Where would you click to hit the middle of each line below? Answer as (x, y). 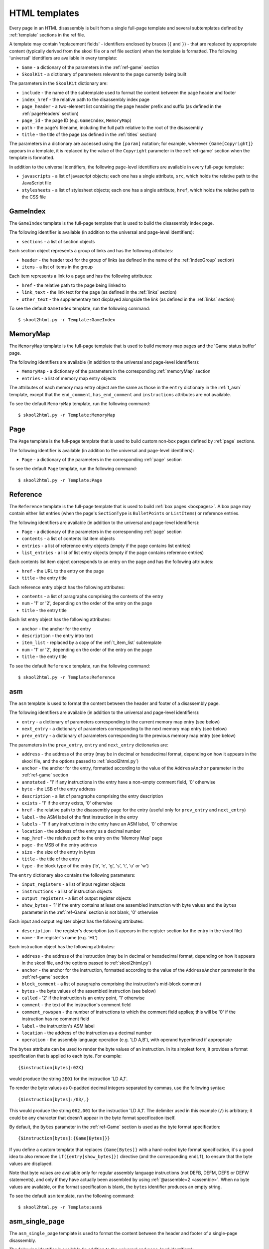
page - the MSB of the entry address (59, 845)
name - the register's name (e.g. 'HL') (60, 937)
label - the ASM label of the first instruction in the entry (80, 817)
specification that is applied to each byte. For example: (66, 1056)
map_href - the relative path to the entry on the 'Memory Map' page (92, 838)
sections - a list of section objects (58, 241)
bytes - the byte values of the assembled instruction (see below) (89, 991)
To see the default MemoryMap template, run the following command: (80, 403)
